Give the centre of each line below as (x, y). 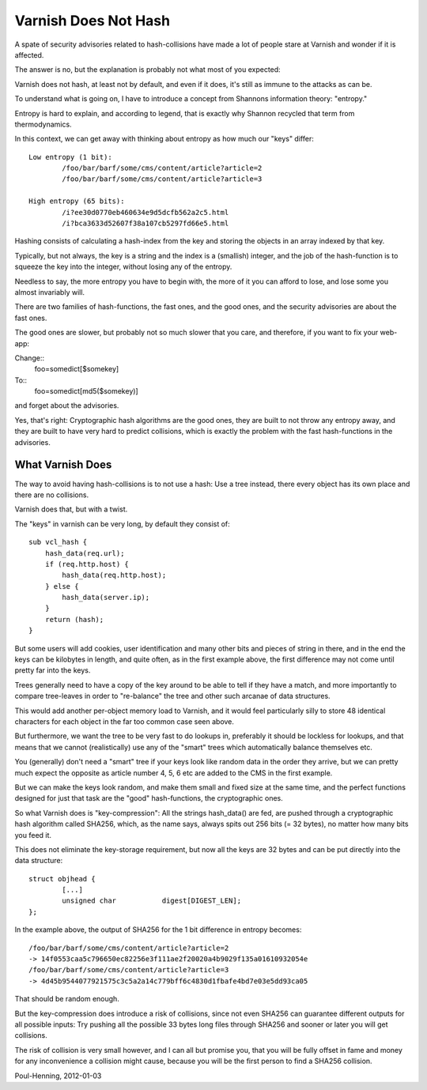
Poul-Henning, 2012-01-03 (58, 1076)
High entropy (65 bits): (77, 201)
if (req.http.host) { (87, 564)
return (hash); (74, 619)
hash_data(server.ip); (106, 598)
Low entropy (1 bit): (70, 157)
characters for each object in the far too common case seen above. (125, 721)
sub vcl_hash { (58, 542)
